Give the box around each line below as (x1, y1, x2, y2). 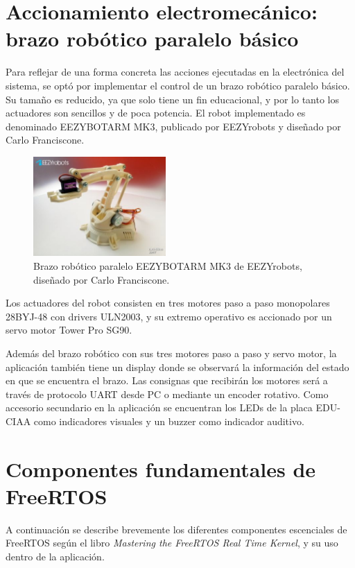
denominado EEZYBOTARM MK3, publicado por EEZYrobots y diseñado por (6, 119, 341, 133)
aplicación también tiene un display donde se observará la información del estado (6, 359, 349, 374)
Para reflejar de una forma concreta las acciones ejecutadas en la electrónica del (6, 64, 345, 79)
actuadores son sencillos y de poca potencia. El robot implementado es (6, 105, 306, 120)
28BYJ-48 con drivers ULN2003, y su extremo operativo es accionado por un (6, 309, 332, 323)
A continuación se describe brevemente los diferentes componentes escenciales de (6, 522, 347, 536)
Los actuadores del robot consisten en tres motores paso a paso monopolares (6, 295, 330, 310)
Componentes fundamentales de (6, 454, 316, 483)
